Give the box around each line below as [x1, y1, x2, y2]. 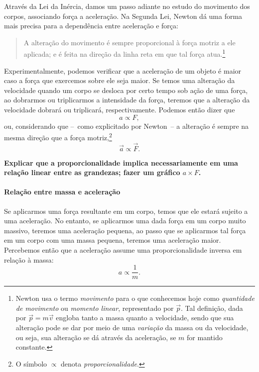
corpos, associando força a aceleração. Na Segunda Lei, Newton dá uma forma [4, 10, 243, 21]
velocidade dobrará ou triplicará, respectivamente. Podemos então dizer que [4, 104, 235, 114]
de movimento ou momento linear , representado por [15, 302, 174, 313]
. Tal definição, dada [181, 302, 243, 313]
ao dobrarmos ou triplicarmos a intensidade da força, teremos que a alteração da [4, 94, 250, 105]
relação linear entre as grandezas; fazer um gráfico [4, 167, 180, 178]
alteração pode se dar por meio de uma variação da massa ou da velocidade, [15, 322, 249, 333]
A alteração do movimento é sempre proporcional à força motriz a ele [23, 37, 236, 47]
